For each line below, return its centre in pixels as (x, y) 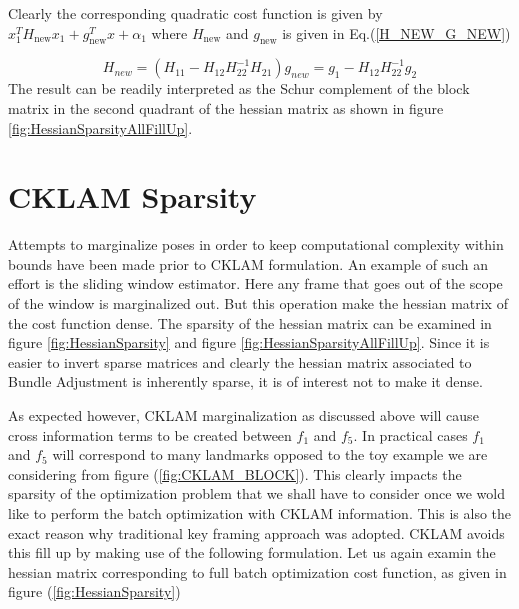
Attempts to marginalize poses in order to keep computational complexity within (256, 244)
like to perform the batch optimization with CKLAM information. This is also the (260, 513)
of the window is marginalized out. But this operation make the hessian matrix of (258, 303)
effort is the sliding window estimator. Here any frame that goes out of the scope (255, 283)
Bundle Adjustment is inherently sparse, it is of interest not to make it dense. (245, 381)
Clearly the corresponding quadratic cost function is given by (195, 13)
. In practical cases (410, 434)
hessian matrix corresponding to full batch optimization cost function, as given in (257, 571)
